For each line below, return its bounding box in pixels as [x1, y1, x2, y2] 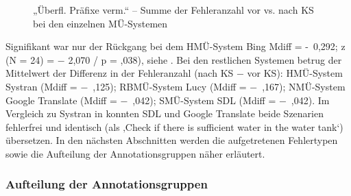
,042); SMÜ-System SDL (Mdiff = [132, 93, 276, 107]
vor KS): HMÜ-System [247, 66, 343, 80]
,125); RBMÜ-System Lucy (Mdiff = [93, 79, 247, 93]
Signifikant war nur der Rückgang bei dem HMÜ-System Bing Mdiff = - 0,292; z [5, 39, 346, 53]
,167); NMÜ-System [262, 79, 346, 93]
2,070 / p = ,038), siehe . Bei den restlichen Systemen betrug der [68, 52, 342, 66]
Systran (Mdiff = [5, 79, 77, 93]
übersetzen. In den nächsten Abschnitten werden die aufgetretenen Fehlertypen [5, 133, 338, 147]
